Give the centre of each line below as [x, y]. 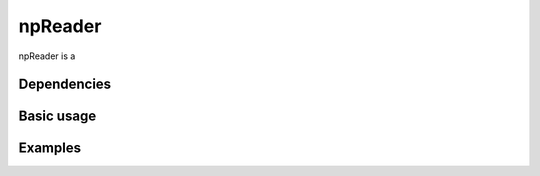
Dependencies [65, 84]
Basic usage [57, 116]
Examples [50, 148]
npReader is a [47, 56]
